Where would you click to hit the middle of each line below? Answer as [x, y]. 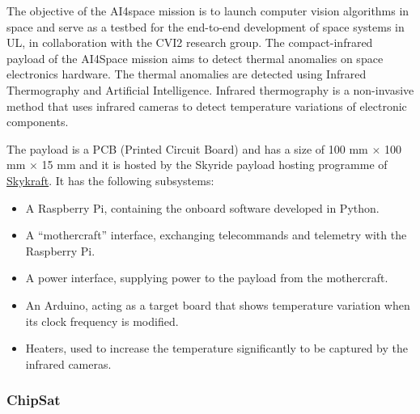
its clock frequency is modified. [102, 321]
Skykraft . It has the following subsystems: [110, 180]
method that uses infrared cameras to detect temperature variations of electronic [207, 106]
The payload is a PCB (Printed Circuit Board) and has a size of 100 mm [187, 148]
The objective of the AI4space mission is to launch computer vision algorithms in [208, 11]
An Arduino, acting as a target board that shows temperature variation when [218, 304]
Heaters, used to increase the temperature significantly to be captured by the [217, 348]
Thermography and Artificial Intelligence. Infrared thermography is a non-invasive [210, 89]
